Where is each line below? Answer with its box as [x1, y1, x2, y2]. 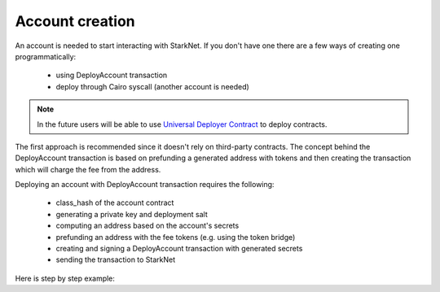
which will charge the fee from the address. [15, 164, 161, 174]
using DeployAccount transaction [55, 70, 168, 81]
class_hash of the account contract [55, 198, 174, 207]
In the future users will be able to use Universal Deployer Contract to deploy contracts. [37, 119, 328, 129]
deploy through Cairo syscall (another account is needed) [55, 81, 250, 91]
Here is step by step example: [15, 273, 116, 283]
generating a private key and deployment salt [55, 209, 208, 219]
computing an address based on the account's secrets [55, 220, 240, 231]
